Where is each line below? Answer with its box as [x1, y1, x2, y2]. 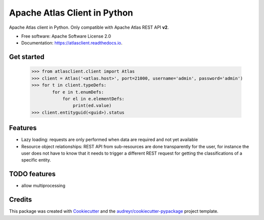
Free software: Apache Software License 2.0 [21, 33, 111, 39]
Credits [9, 196, 32, 204]
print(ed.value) [72, 103, 112, 108]
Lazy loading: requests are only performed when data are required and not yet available [21, 137, 198, 142]
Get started [9, 53, 44, 61]
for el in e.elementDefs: [62, 96, 125, 101]
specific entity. [21, 157, 51, 163]
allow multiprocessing [21, 183, 66, 189]
